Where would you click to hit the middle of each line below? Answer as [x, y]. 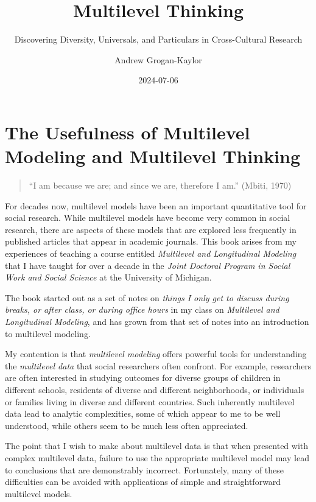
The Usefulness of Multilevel [128, 132]
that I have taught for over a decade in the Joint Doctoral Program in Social [148, 265]
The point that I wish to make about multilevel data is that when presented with [157, 446]
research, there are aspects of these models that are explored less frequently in [151, 229]
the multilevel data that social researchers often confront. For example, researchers [158, 365]
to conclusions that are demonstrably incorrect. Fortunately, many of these [145, 469]
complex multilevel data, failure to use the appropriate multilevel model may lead [157, 457]
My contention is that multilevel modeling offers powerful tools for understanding [156, 354]
